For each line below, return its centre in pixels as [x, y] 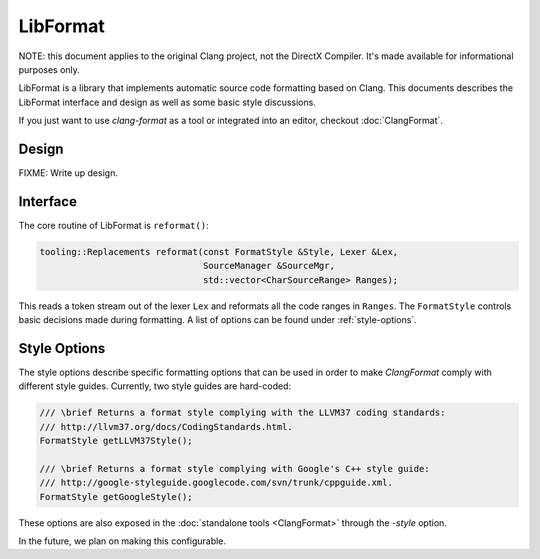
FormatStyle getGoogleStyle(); [116, 496]
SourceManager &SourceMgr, [268, 266]
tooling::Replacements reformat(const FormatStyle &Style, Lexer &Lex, [219, 251]
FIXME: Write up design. [68, 173]
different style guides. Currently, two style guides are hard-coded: [155, 386]
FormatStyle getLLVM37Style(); [116, 441]
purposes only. [49, 69]
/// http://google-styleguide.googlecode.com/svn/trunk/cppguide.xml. [216, 483]
